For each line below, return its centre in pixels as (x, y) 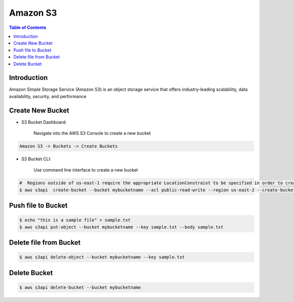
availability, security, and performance (48, 96)
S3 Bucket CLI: (36, 159)
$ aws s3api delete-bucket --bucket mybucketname (80, 288)
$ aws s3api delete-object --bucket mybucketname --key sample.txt (102, 257)
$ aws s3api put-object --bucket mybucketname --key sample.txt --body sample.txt (122, 227)
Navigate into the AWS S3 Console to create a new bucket (92, 133)
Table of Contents (28, 27)
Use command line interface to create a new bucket (86, 170)
